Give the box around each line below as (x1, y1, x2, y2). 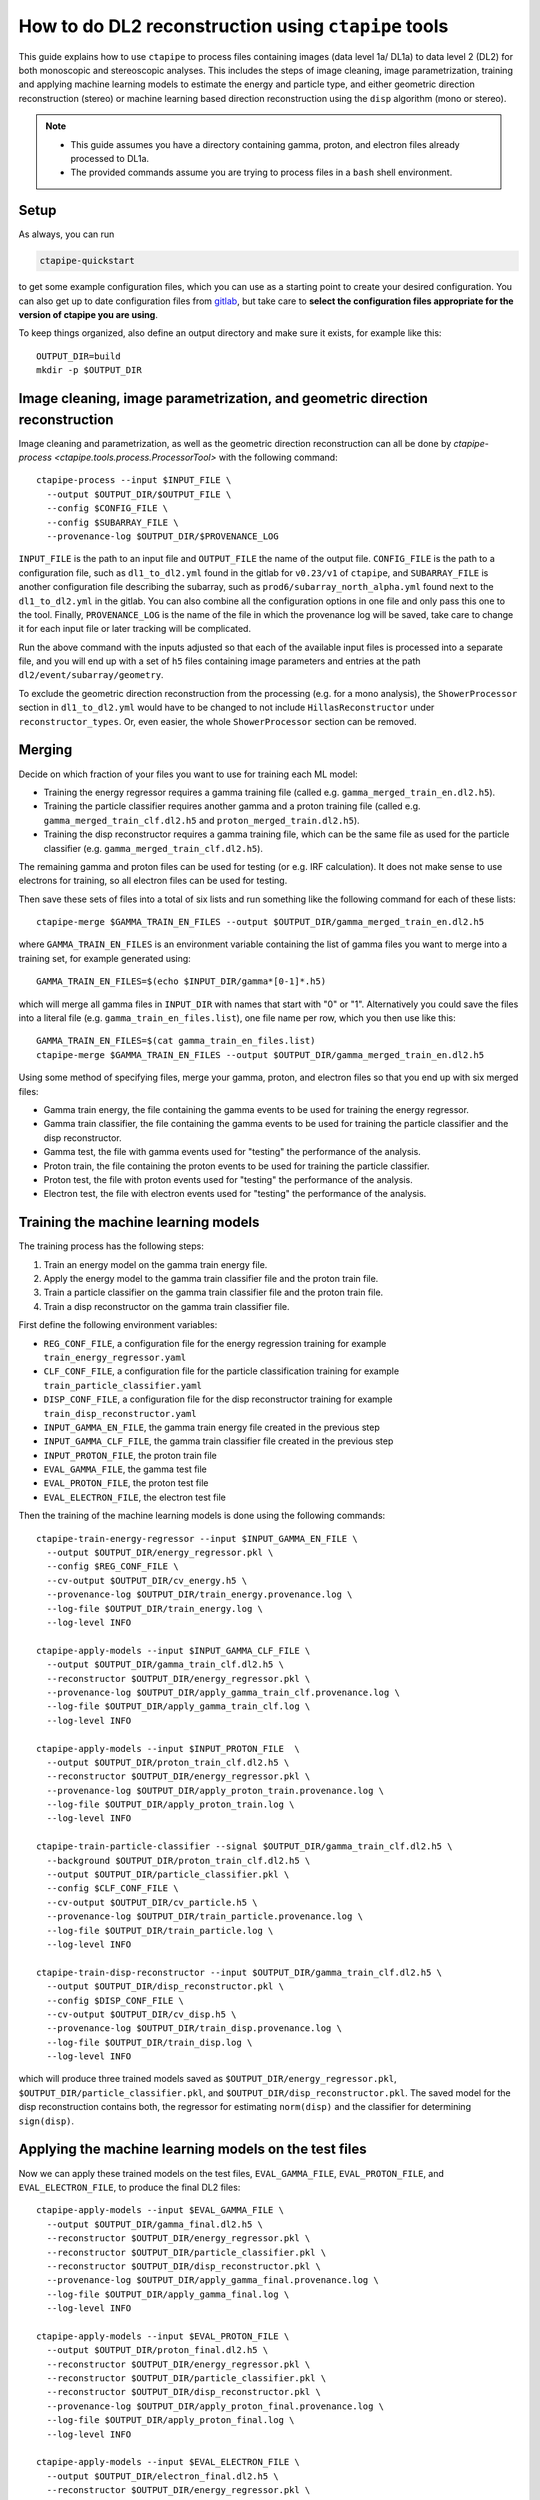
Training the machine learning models (18, 1214, 260, 1231)
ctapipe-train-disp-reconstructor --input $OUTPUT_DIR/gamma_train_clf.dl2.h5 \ (36, 1966, 443, 1978)
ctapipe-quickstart (39, 255, 135, 267)
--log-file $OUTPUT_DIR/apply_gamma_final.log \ (46, 2288, 290, 2300)
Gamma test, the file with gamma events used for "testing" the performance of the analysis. (43, 1146, 422, 1158)
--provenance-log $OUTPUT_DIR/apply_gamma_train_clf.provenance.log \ (46, 1686, 400, 1698)
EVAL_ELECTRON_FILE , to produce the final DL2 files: (18, 2181, 241, 2193)
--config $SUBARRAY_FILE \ (46, 516, 179, 528)
